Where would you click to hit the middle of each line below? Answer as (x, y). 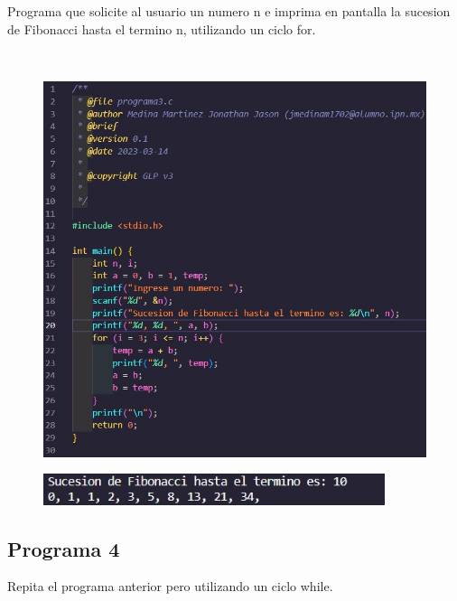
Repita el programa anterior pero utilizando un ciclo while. (170, 586)
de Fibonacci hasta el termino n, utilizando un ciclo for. (162, 28)
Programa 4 (64, 548)
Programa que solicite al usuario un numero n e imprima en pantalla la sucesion (229, 11)
